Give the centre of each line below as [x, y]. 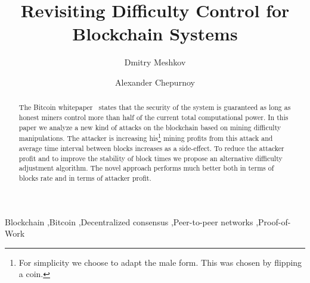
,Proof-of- [273, 221]
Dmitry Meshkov [155, 62]
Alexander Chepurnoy [155, 82]
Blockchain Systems [155, 34]
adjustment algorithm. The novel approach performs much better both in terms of [146, 168]
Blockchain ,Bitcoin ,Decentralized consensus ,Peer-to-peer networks [129, 221]
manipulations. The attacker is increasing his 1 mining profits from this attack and [146, 137]
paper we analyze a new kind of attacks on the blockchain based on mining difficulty [150, 127]
